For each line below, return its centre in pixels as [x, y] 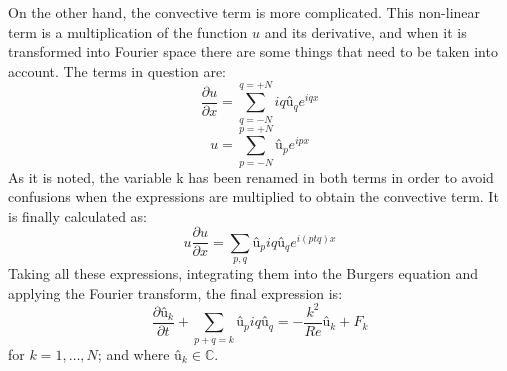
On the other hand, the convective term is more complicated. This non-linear [244, 12]
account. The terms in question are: [117, 70]
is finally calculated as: [77, 215]
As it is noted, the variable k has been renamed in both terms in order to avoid [251, 176]
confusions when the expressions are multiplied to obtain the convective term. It [253, 196]
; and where [133, 353]
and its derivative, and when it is [365, 31]
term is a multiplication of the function [128, 31]
